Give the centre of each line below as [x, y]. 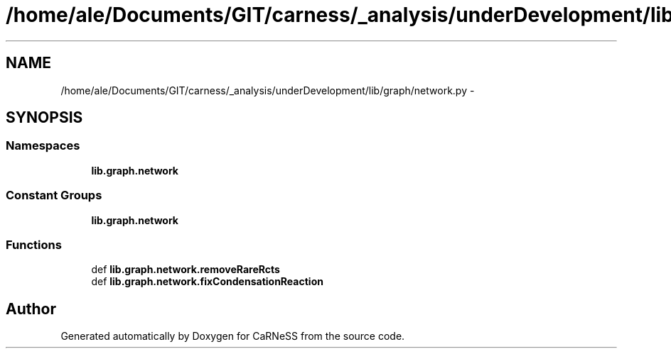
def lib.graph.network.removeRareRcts [186, 270]
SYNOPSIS [44, 118]
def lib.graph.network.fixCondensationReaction [207, 282]
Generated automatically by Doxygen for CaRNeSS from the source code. [233, 336]
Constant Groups [54, 195]
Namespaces [43, 146]
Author [31, 309]
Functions [34, 244]
